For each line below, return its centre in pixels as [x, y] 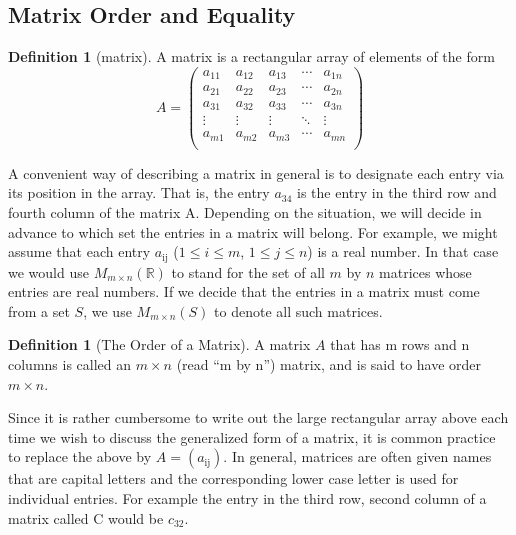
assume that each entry [79, 251]
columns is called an [70, 364]
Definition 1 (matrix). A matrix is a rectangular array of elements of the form [251, 56]
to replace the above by [80, 456]
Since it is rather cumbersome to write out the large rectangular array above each [258, 417]
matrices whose [425, 271]
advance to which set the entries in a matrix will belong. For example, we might [253, 231]
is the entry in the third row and [397, 192]
